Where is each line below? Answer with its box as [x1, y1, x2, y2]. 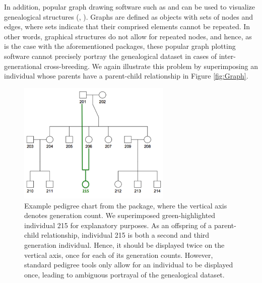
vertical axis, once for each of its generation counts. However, [24, 249, 213, 260]
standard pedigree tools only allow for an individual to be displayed [24, 259, 233, 270]
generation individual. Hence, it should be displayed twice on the [24, 240, 225, 250]
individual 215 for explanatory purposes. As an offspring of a [24, 220, 212, 230]
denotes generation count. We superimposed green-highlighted [24, 210, 216, 221]
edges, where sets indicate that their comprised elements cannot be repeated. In [4, 21, 250, 32]
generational [4, 60, 42, 71]
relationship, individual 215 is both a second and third [41, 230, 210, 240]
